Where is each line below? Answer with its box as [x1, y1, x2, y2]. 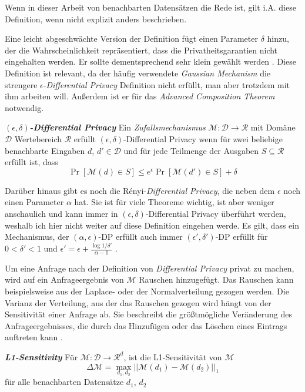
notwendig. [5, 101, 44, 113]
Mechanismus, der [5, 230, 69, 243]
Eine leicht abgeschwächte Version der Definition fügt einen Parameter [5, 32, 258, 45]
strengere [5, 78, 38, 91]
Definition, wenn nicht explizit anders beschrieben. [5, 12, 187, 25]
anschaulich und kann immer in [5, 207, 118, 219]
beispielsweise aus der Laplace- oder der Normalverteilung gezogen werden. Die [5, 285, 289, 297]
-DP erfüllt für [215, 230, 268, 243]
